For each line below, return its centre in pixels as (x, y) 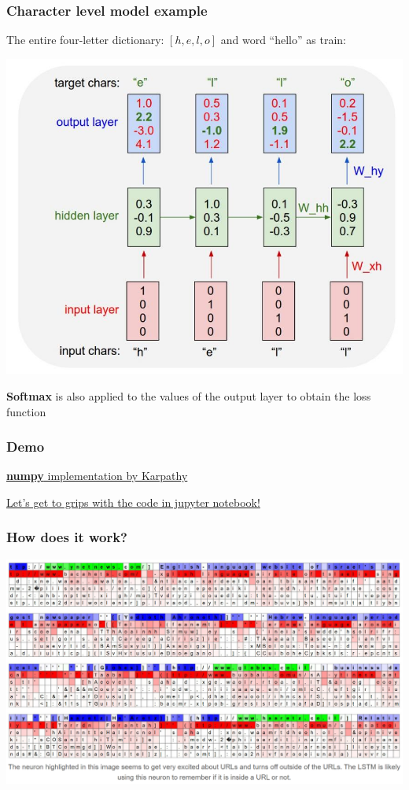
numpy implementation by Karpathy (97, 476)
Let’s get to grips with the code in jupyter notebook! (133, 502)
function (26, 411)
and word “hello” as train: (283, 40)
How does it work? (67, 537)
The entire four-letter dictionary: (85, 40)
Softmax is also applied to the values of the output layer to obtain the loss (189, 395)
